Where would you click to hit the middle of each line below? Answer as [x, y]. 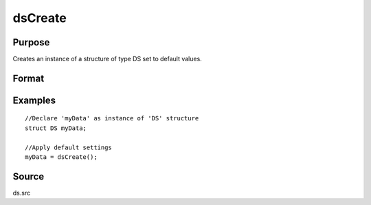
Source [29, 176]
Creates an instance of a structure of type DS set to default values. [107, 59]
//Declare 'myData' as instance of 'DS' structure [112, 118]
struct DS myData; [56, 128]
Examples [34, 100]
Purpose [31, 42]
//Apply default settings [69, 147]
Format [29, 78]
